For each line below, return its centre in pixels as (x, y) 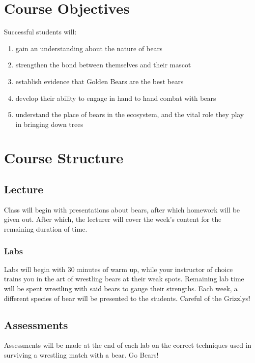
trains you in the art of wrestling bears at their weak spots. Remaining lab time (124, 279)
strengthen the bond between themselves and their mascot (103, 65)
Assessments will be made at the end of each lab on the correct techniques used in (128, 345)
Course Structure (64, 158)
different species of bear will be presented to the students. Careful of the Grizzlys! (127, 298)
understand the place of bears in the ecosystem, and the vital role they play (130, 114)
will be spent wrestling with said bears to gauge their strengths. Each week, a (121, 288)
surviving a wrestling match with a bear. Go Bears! (81, 355)
